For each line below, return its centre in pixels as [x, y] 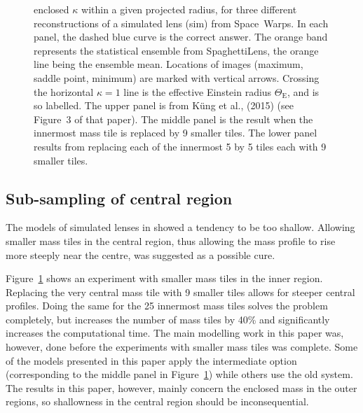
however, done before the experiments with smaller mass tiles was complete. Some [182, 347]
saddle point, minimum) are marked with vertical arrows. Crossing [177, 77]
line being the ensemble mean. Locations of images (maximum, [169, 64]
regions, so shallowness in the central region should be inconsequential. [157, 401]
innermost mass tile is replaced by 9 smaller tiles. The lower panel [176, 133]
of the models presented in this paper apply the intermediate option [151, 360]
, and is [303, 91]
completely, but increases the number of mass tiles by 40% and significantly [168, 319]
